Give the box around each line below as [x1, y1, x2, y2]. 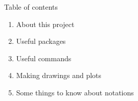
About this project [16, 18, 75, 29]
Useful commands [16, 53, 72, 63]
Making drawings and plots [16, 70, 102, 81]
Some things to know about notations [16, 87, 134, 97]
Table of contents [4, 2, 58, 12]
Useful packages [16, 36, 66, 46]
